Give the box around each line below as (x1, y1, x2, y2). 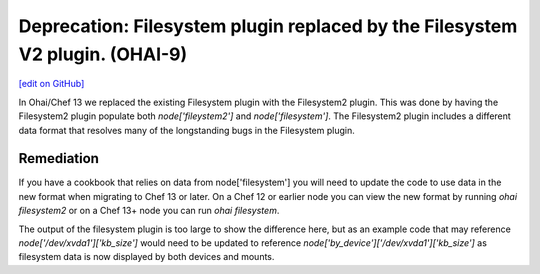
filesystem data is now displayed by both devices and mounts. (18, 251, 275, 263)
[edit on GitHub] (18, 78, 85, 90)
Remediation (18, 150, 100, 167)
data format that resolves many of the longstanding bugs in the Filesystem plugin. (18, 124, 355, 136)
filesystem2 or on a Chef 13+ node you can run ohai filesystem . (18, 205, 280, 217)
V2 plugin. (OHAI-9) (18, 43, 188, 65)
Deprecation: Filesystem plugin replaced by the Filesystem (18, 15, 518, 37)
